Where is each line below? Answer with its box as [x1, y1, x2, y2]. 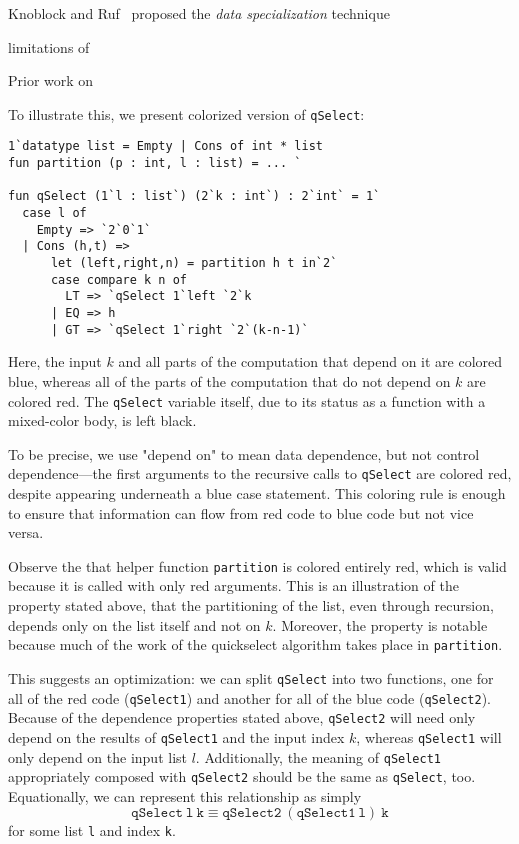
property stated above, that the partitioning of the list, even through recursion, [8, 595, 494, 616]
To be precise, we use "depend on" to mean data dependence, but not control [8, 443, 480, 464]
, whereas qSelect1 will [356, 726, 502, 747]
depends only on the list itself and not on [8, 614, 261, 635]
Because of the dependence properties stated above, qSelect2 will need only [8, 707, 476, 728]
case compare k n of [50, 272, 187, 287]
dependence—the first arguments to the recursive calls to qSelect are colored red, [8, 463, 512, 484]
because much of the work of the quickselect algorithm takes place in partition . [8, 634, 503, 655]
